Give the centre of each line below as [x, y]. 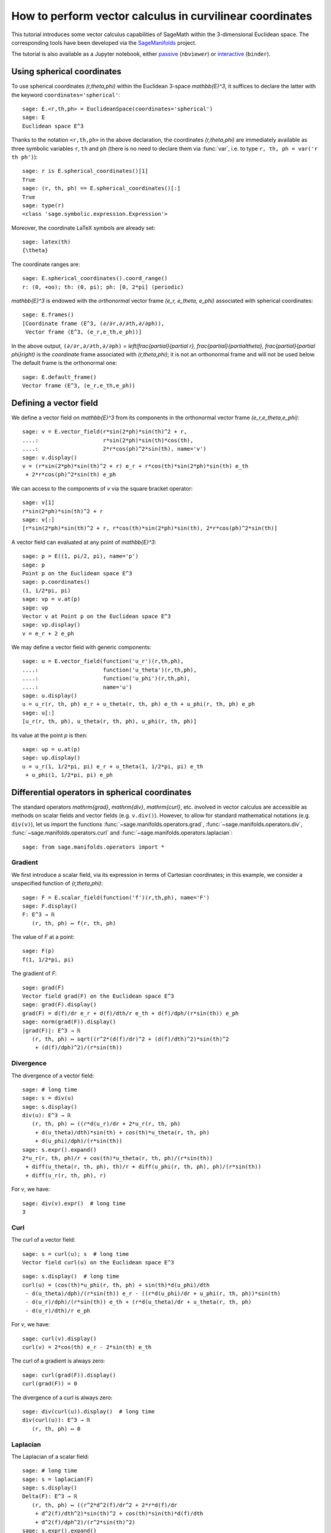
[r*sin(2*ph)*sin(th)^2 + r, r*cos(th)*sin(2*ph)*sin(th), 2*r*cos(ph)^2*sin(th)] [150, 528]
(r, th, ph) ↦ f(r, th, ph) [74, 923]
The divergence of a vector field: [53, 1076]
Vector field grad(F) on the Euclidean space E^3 [98, 996]
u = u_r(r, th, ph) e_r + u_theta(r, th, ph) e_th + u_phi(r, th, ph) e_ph [139, 704]
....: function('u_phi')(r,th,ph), [106, 679]
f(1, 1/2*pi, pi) [48, 959]
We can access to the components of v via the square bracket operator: [102, 488]
